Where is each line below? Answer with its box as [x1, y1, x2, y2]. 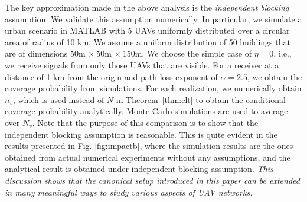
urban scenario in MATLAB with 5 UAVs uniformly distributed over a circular [5, 24, 290, 37]
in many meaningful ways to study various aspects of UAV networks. [5, 186, 253, 198]
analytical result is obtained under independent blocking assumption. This [5, 163, 273, 175]
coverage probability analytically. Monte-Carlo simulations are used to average [5, 105, 288, 117]
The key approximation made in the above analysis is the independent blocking [5, 1, 289, 13]
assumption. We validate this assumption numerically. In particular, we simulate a [5, 12, 302, 25]
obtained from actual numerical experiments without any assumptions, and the [5, 151, 290, 163]
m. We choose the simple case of [135, 47, 252, 59]
